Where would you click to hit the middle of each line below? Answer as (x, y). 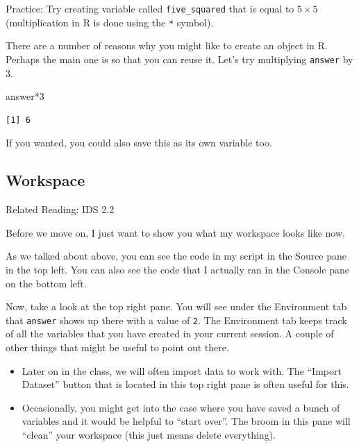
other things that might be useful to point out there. (117, 347)
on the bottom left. (46, 283)
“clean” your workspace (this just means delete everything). (149, 434)
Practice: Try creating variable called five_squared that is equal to (150, 8)
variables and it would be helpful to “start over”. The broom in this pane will (186, 421)
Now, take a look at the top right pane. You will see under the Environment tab (176, 306)
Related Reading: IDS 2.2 (60, 209)
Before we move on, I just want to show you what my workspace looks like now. (175, 232)
